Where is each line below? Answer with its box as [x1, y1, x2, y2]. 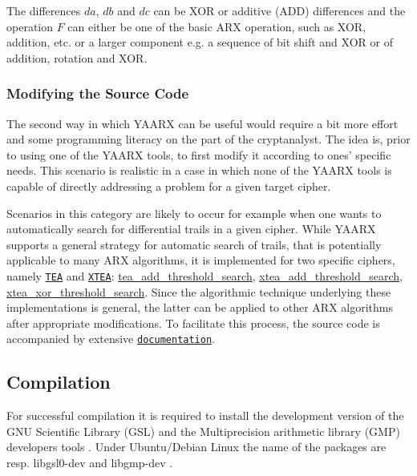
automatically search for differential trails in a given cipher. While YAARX [6, 220, 376, 237]
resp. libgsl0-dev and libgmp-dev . [6, 454, 173, 471]
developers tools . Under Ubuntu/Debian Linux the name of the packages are [6, 438, 387, 455]
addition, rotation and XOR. [6, 49, 148, 66]
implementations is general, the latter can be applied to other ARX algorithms [6, 299, 394, 316]
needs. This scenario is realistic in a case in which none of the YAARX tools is [6, 162, 392, 179]
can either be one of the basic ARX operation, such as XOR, [67, 18, 366, 34]
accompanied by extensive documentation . [6, 330, 215, 347]
